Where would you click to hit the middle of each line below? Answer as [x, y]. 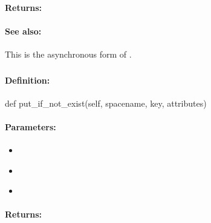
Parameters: [31, 126]
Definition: [28, 80]
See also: [23, 31]
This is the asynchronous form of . [68, 54]
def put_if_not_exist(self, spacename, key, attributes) [106, 103]
